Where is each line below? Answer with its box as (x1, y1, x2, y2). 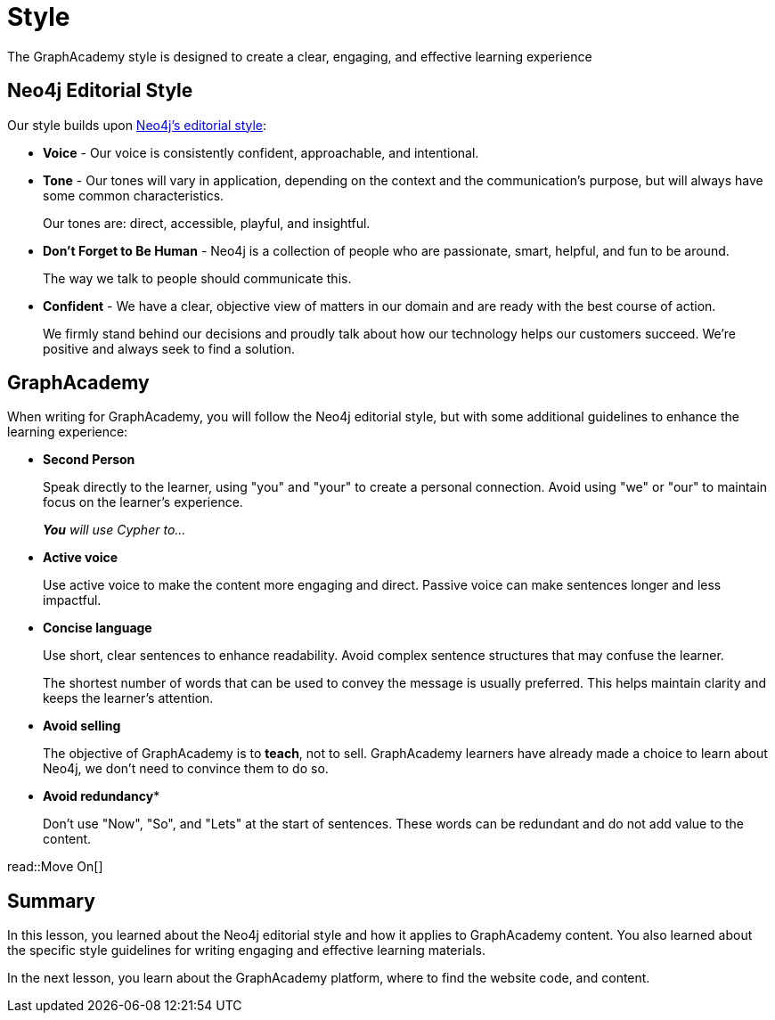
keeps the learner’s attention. (43, 690, 214, 706)
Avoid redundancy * (43, 788, 160, 804)
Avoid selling (43, 718, 121, 734)
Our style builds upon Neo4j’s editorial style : (7, 117, 267, 133)
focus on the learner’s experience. (43, 494, 243, 510)
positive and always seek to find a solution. (43, 340, 296, 356)
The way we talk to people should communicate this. (43, 270, 352, 286)
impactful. (43, 592, 102, 608)
